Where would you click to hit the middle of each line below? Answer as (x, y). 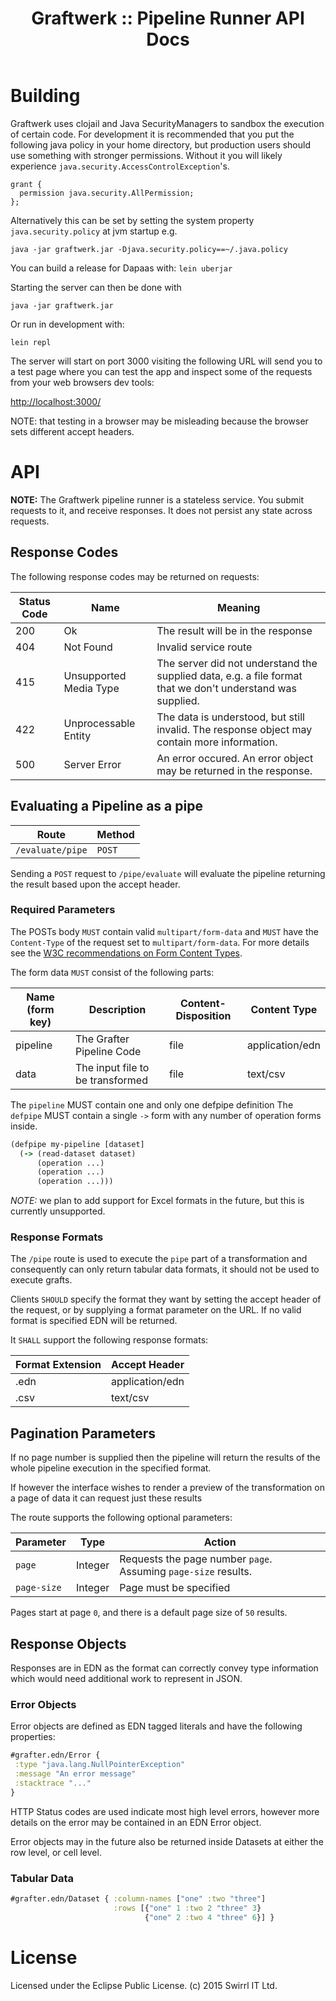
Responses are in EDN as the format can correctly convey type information (164, 1668)
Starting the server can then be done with (96, 287)
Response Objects (68, 1643)
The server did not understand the (237, 663)
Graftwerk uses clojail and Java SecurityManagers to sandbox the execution (167, 123)
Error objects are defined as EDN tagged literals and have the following (156, 1726)
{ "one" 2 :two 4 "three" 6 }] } (209, 1917)
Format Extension (58, 1365)
